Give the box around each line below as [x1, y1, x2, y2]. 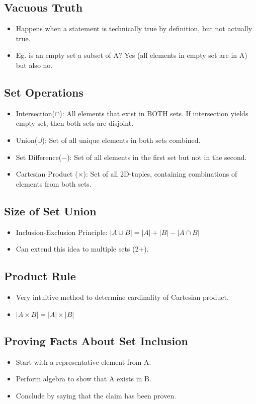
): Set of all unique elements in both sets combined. [42, 134, 201, 145]
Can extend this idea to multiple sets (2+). [16, 244, 149, 254]
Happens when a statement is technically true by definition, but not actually [16, 23, 252, 34]
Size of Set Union [4, 203, 97, 218]
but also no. [16, 59, 53, 70]
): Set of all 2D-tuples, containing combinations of [83, 169, 237, 179]
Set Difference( [16, 151, 62, 162]
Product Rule [4, 268, 76, 284]
